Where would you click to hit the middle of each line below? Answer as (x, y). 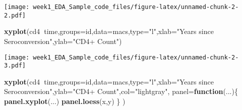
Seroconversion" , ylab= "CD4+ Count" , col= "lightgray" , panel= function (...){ (121, 91)
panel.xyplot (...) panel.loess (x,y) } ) (65, 101)
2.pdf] (15, 15)
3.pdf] (15, 66)
